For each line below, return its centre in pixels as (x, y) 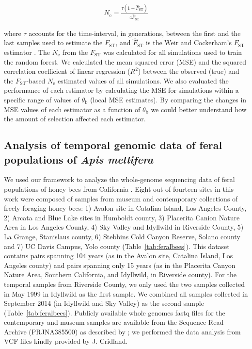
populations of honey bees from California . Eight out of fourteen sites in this (119, 189)
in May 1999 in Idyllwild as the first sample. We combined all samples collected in (126, 293)
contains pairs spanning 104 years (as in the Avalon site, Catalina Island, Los (118, 256)
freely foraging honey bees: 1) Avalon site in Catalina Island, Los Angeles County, (125, 208)
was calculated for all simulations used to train (173, 52)
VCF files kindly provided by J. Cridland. (66, 341)
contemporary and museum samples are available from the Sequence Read (114, 322)
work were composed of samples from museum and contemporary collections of (121, 198)
